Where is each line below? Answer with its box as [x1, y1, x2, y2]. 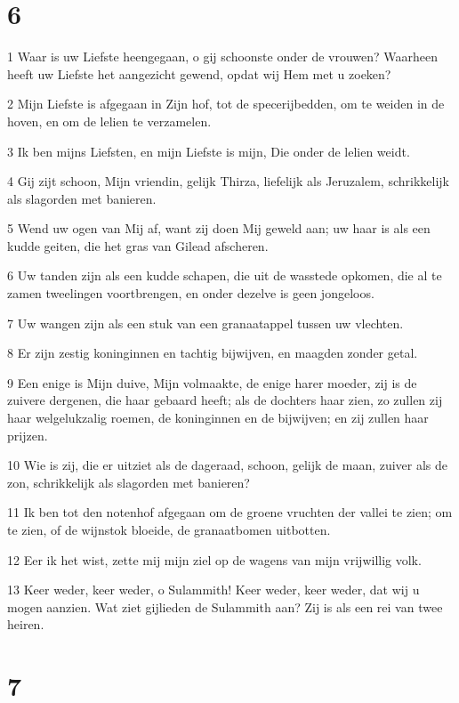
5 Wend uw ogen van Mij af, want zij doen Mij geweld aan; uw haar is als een [7, 219, 431, 238]
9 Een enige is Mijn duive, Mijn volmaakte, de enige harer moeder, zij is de [7, 373, 417, 392]
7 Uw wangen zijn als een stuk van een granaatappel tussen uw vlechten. [7, 313, 404, 332]
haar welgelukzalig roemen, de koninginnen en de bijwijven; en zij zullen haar [7, 408, 429, 427]
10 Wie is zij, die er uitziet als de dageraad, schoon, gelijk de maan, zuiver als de [7, 456, 448, 474]
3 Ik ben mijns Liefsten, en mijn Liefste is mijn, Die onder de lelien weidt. [7, 141, 410, 160]
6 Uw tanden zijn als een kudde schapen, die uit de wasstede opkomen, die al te [7, 266, 442, 285]
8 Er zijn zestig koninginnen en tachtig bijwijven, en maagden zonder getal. [7, 343, 418, 362]
